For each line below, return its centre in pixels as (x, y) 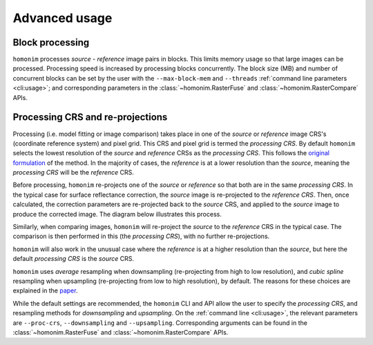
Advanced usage (63, 18)
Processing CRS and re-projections (90, 117)
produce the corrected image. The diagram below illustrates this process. (117, 214)
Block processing (51, 42)
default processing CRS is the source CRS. (74, 259)
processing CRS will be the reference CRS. (74, 172)
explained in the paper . (45, 290)
